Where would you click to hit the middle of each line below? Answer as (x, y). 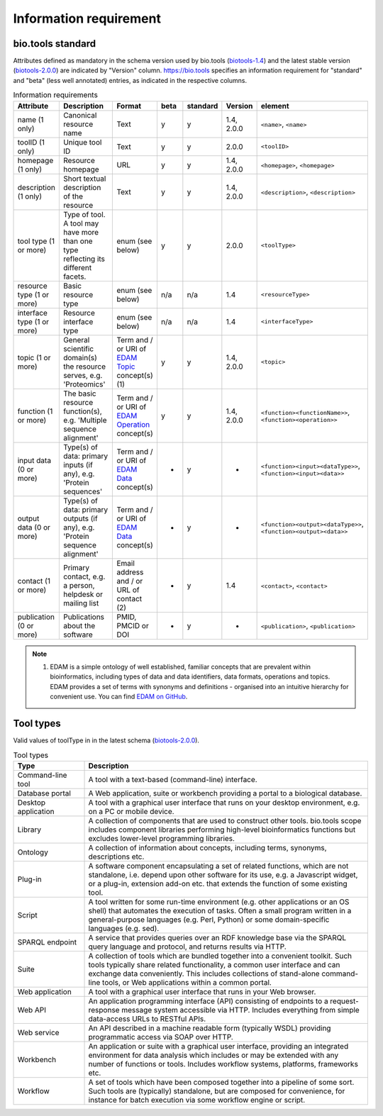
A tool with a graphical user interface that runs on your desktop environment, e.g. (224, 803)
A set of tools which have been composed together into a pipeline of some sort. (221, 1082)
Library (29, 830)
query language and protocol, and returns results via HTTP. (187, 947)
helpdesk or (83, 594)
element (275, 106)
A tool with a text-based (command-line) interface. (173, 779)
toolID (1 (31, 142)
